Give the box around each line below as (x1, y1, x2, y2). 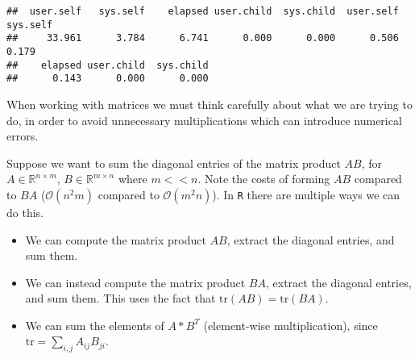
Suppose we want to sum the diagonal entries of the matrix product (6, 154, 341, 171)
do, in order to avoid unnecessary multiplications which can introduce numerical (6, 111, 402, 128)
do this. (6, 203, 44, 220)
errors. (6, 127, 39, 144)
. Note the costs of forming (197, 170, 330, 187)
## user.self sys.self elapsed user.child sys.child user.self (6, 6, 399, 17)
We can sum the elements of (25, 316, 164, 333)
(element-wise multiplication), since (203, 316, 378, 333)
